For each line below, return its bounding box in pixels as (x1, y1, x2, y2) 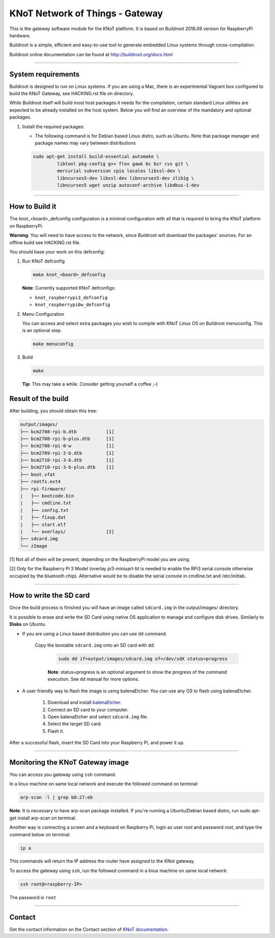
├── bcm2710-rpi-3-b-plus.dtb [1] (20, 464, 115, 470)
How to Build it (9, 202, 57, 211)
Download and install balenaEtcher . (47, 699, 122, 706)
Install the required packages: (22, 123, 85, 130)
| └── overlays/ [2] (20, 529, 115, 534)
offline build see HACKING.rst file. (9, 239, 81, 245)
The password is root (9, 894, 57, 900)
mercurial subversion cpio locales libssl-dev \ (57, 168, 181, 174)
